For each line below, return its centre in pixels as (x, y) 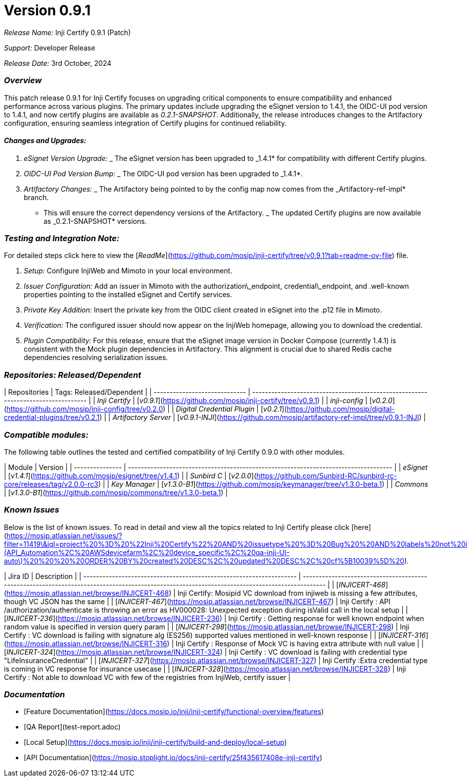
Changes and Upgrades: (45, 141)
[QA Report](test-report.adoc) (72, 727)
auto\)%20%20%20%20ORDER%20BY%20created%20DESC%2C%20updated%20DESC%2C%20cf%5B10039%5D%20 (204, 561)
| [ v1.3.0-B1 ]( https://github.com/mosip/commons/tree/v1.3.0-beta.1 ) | (116, 492)
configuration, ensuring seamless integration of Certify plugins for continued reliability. (145, 123)
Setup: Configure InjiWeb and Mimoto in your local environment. (128, 271)
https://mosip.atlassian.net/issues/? (64, 535)
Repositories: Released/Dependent (73, 375)
